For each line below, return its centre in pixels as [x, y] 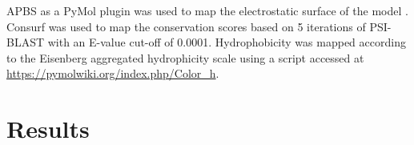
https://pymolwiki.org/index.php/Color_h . [113, 73]
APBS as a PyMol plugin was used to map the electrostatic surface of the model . [207, 10]
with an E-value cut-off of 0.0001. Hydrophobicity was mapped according [227, 42]
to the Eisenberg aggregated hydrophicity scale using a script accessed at [185, 57]
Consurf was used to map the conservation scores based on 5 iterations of [186, 26]
